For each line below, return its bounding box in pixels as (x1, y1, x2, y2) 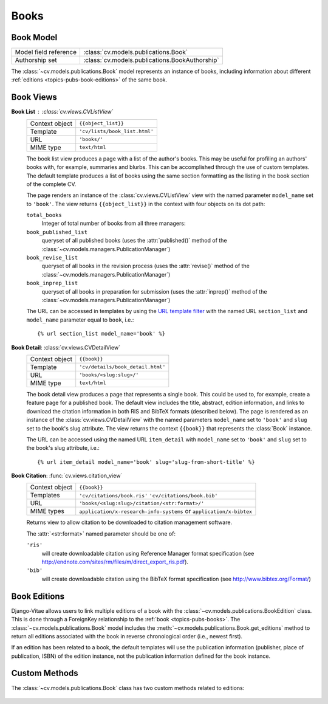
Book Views (11, 92, 58, 103)
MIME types (30, 507, 65, 516)
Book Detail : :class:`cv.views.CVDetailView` (11, 343, 121, 351)
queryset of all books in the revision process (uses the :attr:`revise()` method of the (41, 262, 250, 270)
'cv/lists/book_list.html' (79, 128, 154, 135)
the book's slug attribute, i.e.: (26, 444, 100, 452)
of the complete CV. (26, 180, 77, 188)
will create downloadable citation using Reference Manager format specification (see (41, 550, 255, 557)
